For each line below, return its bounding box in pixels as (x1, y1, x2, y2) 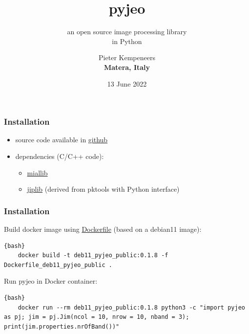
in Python (112, 36, 142, 46)
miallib (27, 167, 48, 178)
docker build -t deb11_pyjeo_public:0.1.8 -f (18, 252, 168, 259)
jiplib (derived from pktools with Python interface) (27, 184, 180, 194)
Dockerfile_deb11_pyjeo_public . (4, 261, 112, 268)
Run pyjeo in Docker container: (4, 276, 98, 286)
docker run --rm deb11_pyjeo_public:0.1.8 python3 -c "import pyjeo (18, 304, 245, 311)
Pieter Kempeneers (99, 52, 155, 63)
